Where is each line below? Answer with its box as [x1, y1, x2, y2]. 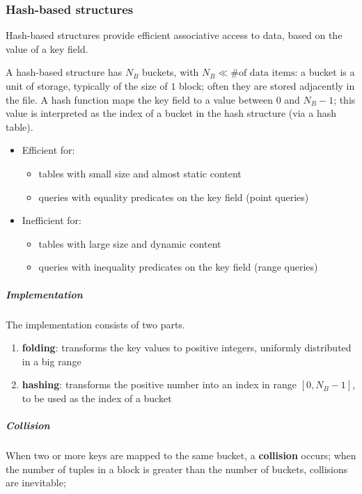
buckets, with [142, 65, 199, 79]
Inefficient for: [22, 213, 82, 228]
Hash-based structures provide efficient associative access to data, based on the [6, 28, 343, 42]
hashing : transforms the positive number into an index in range [22, 377, 297, 392]
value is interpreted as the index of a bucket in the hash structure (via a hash [6, 106, 336, 120]
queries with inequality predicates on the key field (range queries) [38, 260, 318, 274]
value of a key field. [6, 41, 88, 56]
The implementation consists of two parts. [6, 317, 185, 331]
